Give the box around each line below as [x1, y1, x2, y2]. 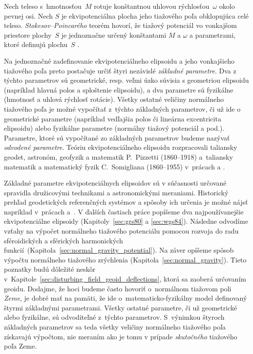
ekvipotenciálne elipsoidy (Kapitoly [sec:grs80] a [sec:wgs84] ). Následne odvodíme [4, 216, 248, 226]
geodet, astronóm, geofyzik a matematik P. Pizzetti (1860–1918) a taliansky [4, 151, 233, 162]
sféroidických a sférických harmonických [4, 235, 123, 245]
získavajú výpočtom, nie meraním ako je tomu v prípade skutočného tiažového [4, 331, 237, 341]
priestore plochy [4, 29, 52, 40]
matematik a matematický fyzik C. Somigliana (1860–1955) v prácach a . [4, 161, 225, 171]
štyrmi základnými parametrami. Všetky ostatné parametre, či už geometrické [4, 302, 237, 312]
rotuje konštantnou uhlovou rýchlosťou [94, 1, 210, 11]
